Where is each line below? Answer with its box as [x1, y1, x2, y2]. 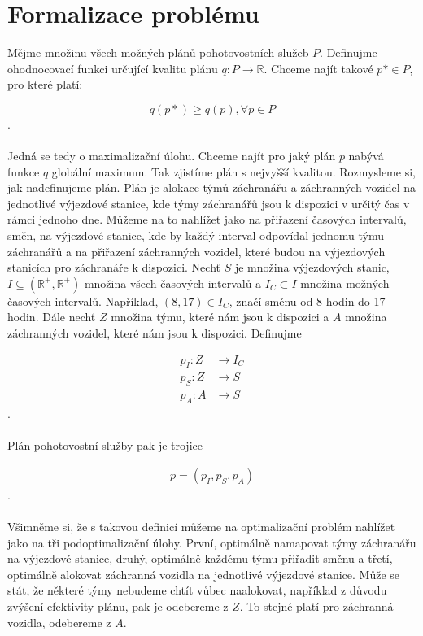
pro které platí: [7, 76, 83, 93]
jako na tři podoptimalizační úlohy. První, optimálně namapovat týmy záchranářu [7, 534, 416, 551]
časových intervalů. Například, [7, 292, 159, 309]
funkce [7, 163, 40, 180]
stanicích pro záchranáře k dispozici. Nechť [7, 259, 220, 276]
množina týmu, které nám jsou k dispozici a [111, 308, 329, 325]
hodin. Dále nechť [7, 308, 96, 325]
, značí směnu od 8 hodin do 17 [229, 292, 386, 309]
